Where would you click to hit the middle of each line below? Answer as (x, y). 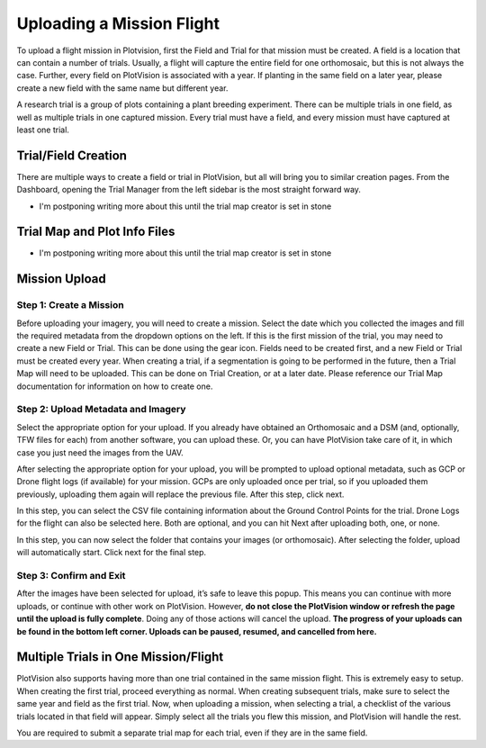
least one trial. (43, 130)
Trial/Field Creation (72, 155)
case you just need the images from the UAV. (100, 452)
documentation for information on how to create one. (115, 386)
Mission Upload (62, 279)
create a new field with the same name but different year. (122, 88)
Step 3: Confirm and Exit (71, 576)
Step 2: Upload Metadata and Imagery (101, 410)
